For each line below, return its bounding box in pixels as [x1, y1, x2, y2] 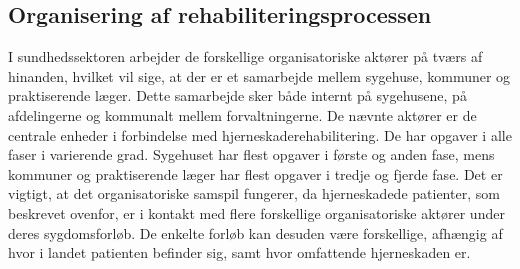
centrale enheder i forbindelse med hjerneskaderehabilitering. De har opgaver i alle [8, 124, 512, 145]
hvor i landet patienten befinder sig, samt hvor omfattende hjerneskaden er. [8, 242, 471, 263]
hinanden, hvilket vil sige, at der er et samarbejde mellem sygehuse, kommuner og [8, 65, 511, 86]
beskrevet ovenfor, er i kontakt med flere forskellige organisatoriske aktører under [8, 202, 505, 223]
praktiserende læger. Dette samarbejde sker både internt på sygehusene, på [8, 85, 467, 106]
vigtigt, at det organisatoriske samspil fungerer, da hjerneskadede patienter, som [8, 183, 500, 204]
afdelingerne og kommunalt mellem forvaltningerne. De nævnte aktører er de [8, 104, 477, 125]
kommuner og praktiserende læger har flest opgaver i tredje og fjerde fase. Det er [8, 163, 503, 184]
